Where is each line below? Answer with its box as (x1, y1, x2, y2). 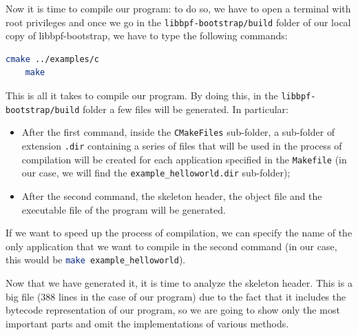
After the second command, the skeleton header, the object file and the (21, 188, 322, 203)
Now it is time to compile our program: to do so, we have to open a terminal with (6, 1, 351, 15)
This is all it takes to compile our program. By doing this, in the (6, 88, 278, 103)
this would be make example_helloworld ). (6, 252, 186, 267)
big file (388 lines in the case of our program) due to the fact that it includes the (6, 289, 346, 303)
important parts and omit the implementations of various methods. (6, 316, 289, 330)
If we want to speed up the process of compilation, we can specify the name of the (6, 225, 352, 240)
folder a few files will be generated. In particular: (83, 101, 288, 116)
